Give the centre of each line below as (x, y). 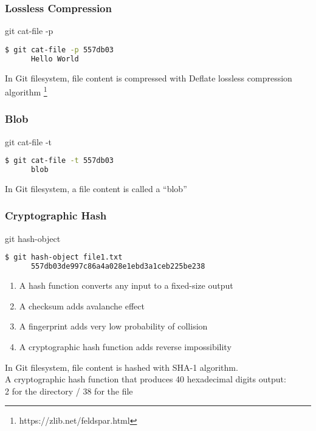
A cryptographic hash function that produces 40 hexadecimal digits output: (146, 379)
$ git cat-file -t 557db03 (60, 161)
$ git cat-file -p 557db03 (60, 50)
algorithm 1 (26, 91)
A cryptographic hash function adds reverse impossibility (125, 346)
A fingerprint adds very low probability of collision (113, 326)
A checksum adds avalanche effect (82, 305)
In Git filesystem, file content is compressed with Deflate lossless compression (149, 78)
